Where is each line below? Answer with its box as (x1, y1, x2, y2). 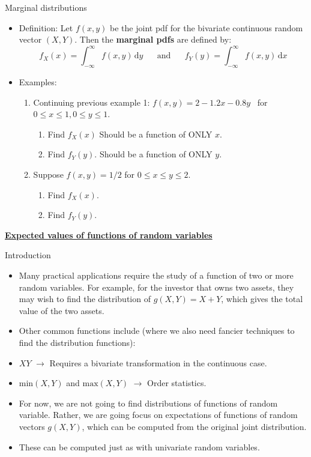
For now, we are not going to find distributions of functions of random (19, 396, 278, 409)
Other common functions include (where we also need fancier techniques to (19, 324, 295, 337)
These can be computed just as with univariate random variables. (19, 440, 260, 453)
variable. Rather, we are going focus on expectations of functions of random (19, 408, 298, 421)
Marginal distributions (5, 1, 87, 13)
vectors (19, 420, 45, 432)
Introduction (5, 249, 51, 261)
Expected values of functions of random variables (5, 228, 213, 241)
